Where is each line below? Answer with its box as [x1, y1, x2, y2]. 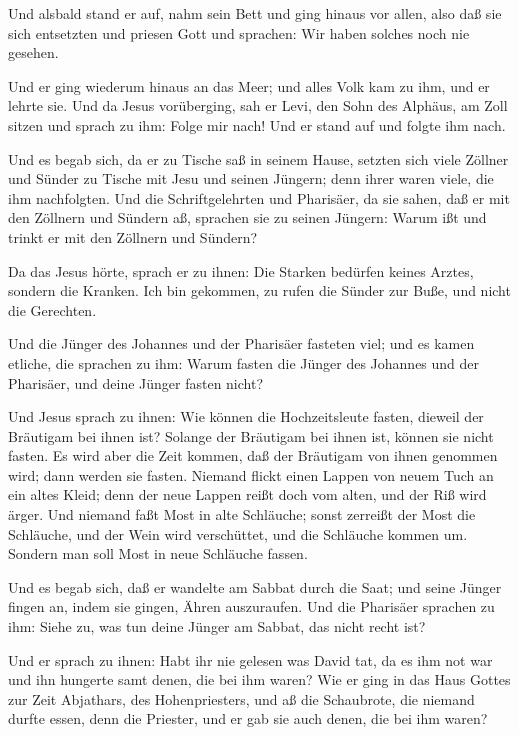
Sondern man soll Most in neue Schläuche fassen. [8, 543, 308, 564]
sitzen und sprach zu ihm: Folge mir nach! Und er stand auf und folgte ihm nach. [8, 114, 506, 135]
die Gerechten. [8, 299, 97, 320]
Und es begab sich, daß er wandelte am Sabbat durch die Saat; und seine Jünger [8, 576, 502, 597]
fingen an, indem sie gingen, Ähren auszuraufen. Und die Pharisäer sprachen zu [8, 596, 495, 617]
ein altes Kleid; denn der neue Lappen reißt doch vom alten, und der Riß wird [8, 484, 487, 505]
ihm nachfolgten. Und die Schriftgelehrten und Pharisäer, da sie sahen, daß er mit [8, 187, 510, 208]
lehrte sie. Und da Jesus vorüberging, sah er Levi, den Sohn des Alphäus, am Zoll [8, 95, 508, 116]
